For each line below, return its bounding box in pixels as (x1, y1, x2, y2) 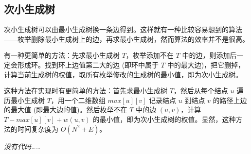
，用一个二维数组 (51, 95, 106, 105)
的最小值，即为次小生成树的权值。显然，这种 (92, 114, 236, 124)
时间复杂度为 (17, 123, 58, 134)
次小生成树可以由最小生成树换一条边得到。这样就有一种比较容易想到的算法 (4, 24, 242, 34)
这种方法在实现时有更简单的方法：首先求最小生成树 (4, 86, 167, 96)
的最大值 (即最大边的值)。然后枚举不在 (4, 104, 127, 115)
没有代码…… (4, 141, 41, 151)
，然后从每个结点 (173, 86, 228, 96)
